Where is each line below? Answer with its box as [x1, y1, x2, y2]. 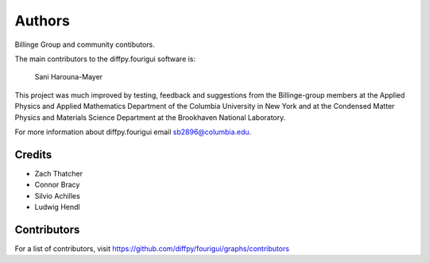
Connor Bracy [34, 180, 80, 190]
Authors [14, 12, 71, 29]
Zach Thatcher [34, 168, 83, 178]
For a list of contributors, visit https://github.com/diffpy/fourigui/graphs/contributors [14, 243, 290, 253]
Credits [14, 148, 52, 161]
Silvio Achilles [34, 191, 81, 200]
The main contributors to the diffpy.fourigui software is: [14, 54, 196, 64]
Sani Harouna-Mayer [34, 72, 103, 82]
